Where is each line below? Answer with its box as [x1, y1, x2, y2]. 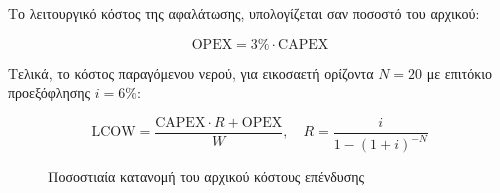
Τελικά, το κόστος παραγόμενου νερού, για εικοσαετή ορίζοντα [8, 62, 374, 83]
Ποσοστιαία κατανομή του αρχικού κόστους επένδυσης [48, 166, 365, 187]
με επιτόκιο [426, 62, 492, 83]
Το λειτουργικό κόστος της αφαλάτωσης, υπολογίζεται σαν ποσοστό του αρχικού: [8, 3, 480, 23]
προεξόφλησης [8, 82, 91, 103]
